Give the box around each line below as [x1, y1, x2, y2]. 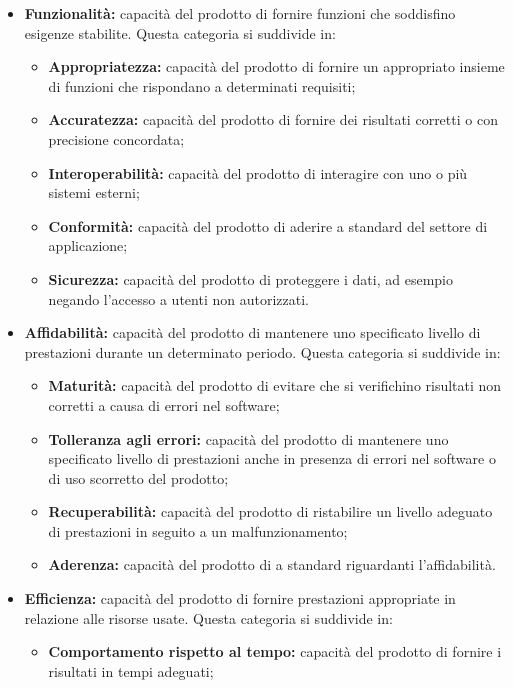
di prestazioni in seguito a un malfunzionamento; [48, 520, 348, 541]
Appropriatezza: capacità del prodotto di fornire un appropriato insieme [48, 56, 505, 77]
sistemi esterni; [48, 182, 140, 203]
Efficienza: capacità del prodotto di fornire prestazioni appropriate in [24, 588, 456, 609]
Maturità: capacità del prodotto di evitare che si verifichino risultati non [48, 375, 502, 396]
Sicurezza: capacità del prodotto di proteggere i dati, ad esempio [48, 268, 453, 289]
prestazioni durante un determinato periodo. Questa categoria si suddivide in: [24, 341, 501, 362]
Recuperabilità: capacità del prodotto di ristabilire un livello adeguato [48, 501, 493, 522]
